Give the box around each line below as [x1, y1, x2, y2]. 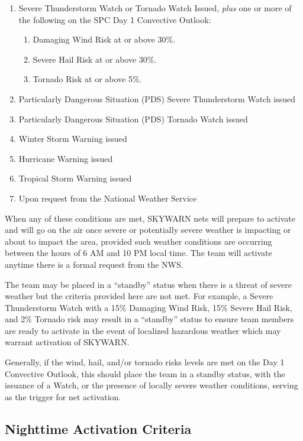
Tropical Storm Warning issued [18, 172, 132, 184]
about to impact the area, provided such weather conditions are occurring [5, 235, 272, 247]
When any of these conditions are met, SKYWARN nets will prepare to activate [5, 212, 295, 224]
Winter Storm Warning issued [18, 132, 127, 145]
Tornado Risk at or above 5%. [33, 73, 142, 85]
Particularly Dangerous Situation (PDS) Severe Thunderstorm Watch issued [18, 92, 296, 105]
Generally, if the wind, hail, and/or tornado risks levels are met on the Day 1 [5, 356, 285, 368]
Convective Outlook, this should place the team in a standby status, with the [5, 367, 285, 380]
